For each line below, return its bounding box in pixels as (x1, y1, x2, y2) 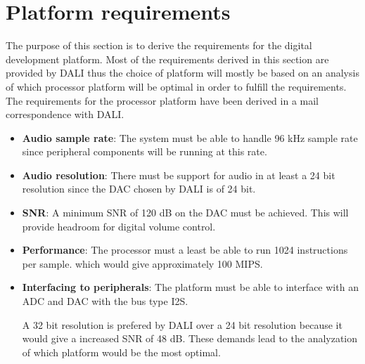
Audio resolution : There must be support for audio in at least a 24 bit (22, 167, 335, 182)
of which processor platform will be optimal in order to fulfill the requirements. (6, 79, 347, 93)
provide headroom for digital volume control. (22, 219, 216, 233)
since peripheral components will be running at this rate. (22, 144, 267, 159)
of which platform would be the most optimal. (22, 344, 221, 359)
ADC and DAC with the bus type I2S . (22, 294, 188, 308)
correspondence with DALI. (6, 107, 124, 122)
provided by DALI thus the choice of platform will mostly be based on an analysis (6, 65, 359, 80)
